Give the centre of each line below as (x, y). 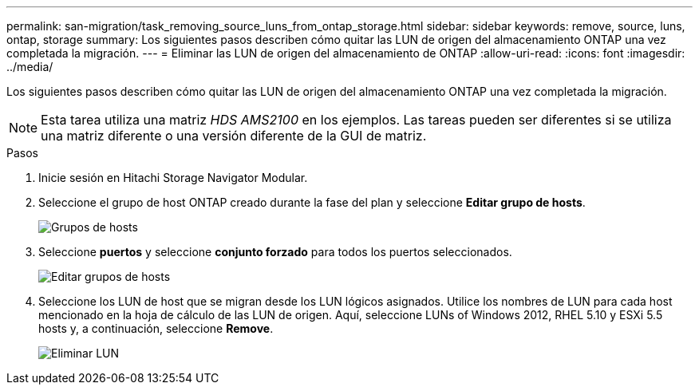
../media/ (30, 67)
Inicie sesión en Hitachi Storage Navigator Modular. (173, 178)
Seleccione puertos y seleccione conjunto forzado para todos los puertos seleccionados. (275, 252)
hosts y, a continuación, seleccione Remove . (156, 328)
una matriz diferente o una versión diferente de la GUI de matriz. (234, 136)
